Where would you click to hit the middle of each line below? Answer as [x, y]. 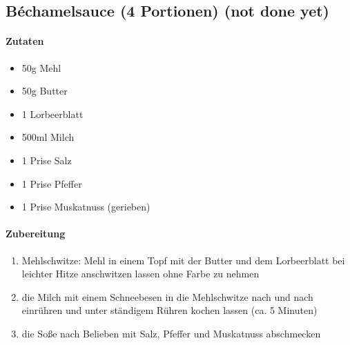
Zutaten [25, 41]
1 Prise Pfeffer [52, 183]
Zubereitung [36, 234]
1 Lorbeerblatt [52, 114]
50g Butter [45, 91]
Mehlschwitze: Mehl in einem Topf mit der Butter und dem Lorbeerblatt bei [183, 260]
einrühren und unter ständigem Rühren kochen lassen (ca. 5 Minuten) [169, 310]
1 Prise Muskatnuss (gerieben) [86, 207]
